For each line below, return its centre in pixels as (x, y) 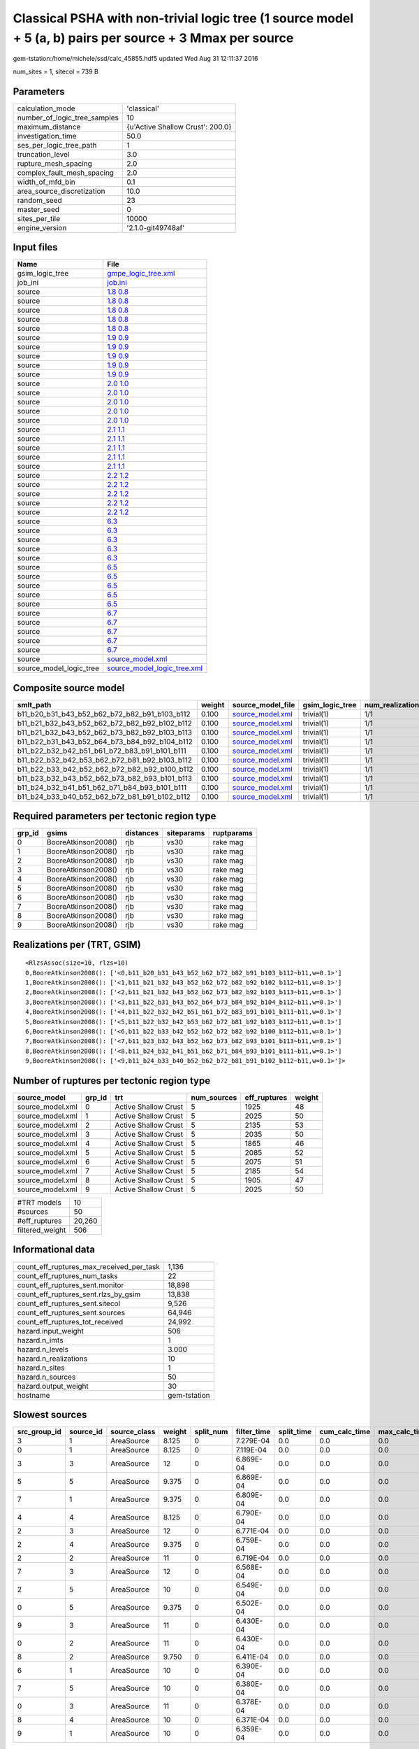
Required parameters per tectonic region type (115, 816)
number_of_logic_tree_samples (68, 118)
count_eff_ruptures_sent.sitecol (69, 1303)
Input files (36, 247)
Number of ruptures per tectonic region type (112, 1081)
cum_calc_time (345, 1432)
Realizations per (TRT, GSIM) (77, 944)
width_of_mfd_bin (46, 182)
